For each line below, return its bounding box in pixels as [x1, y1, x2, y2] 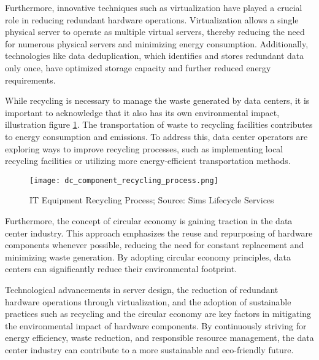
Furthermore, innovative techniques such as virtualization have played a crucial [5, 1, 302, 14]
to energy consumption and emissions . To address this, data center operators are [5, 130, 308, 143]
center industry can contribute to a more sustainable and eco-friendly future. [5, 343, 294, 356]
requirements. [5, 73, 56, 86]
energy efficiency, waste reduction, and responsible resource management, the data [5, 331, 314, 344]
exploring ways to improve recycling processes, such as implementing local [5, 142, 283, 155]
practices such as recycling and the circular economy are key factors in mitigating [5, 307, 312, 320]
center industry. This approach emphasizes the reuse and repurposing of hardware [5, 226, 313, 239]
